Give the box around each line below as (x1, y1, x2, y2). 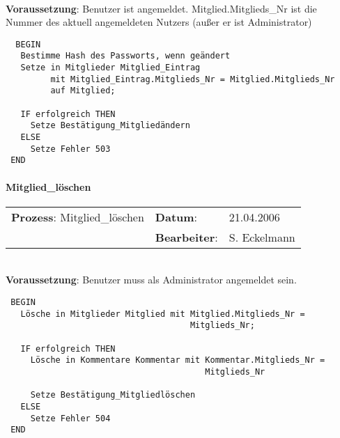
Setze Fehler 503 (30, 143, 111, 154)
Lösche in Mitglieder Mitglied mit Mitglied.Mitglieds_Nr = (20, 308, 305, 319)
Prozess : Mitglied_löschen (11, 208, 144, 225)
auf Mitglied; (50, 86, 116, 96)
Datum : (155, 208, 198, 225)
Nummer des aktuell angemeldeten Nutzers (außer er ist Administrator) (6, 15, 312, 29)
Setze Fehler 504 (30, 413, 111, 423)
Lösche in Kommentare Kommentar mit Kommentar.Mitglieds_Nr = (30, 355, 325, 366)
